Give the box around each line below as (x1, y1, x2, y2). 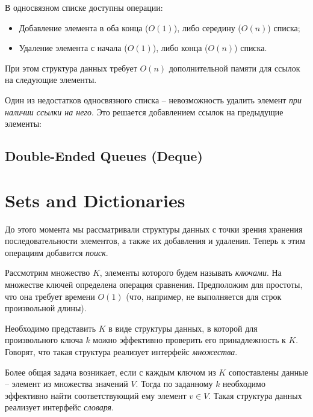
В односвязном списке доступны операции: (5, 1, 163, 13)
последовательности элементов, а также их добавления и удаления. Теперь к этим (5, 234, 305, 247)
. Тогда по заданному (135, 377, 213, 390)
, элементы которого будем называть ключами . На (99, 266, 282, 279)
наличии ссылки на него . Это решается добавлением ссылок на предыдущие (5, 105, 284, 118)
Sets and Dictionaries (5, 187, 185, 212)
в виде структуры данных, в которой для (108, 321, 258, 334)
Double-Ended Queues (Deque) (5, 147, 203, 165)
